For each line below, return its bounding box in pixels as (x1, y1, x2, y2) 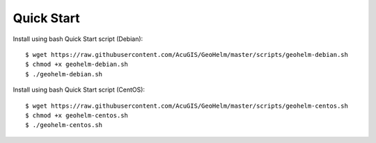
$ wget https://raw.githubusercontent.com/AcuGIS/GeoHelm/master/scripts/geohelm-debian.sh (25, 51, 348, 58)
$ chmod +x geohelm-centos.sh (25, 111, 129, 119)
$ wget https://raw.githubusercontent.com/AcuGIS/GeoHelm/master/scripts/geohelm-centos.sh (25, 101, 348, 110)
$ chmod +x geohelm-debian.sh (25, 60, 129, 69)
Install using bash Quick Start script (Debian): (13, 35, 143, 43)
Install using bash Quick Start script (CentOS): (13, 85, 146, 94)
